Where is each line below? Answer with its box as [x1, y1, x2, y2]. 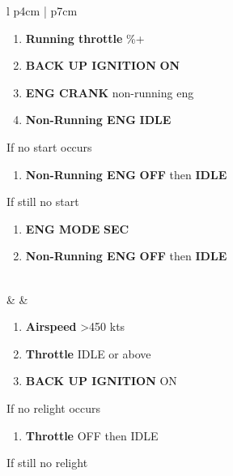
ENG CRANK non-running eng [25, 84, 194, 101]
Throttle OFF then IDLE [25, 427, 159, 444]
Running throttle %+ [25, 29, 145, 46]
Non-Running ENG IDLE [25, 111, 172, 128]
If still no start [6, 193, 79, 210]
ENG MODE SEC [25, 220, 129, 237]
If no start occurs [6, 138, 92, 155]
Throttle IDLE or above [25, 345, 151, 362]
